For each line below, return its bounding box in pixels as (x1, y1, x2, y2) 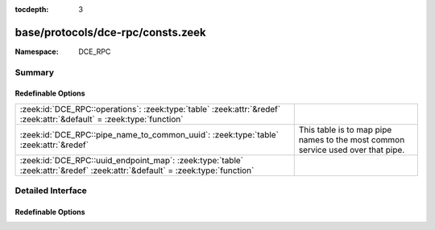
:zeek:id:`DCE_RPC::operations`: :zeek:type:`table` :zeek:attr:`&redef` (19, 103, 281, 114)
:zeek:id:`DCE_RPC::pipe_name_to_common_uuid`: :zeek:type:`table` (19, 129, 280, 140)
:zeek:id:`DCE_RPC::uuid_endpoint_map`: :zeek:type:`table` (19, 154, 244, 166)
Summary (14, 67, 55, 78)
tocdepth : (14, 5, 49, 14)
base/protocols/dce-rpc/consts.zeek (14, 25, 206, 39)
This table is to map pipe (298, 124, 392, 135)
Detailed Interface (14, 185, 88, 196)
